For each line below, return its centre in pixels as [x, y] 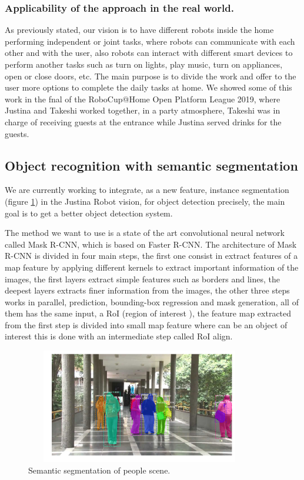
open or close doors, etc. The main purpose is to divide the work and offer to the [151, 76]
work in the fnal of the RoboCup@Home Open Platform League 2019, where [143, 99]
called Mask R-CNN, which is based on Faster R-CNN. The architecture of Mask [151, 244]
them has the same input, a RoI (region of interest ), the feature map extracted [148, 313]
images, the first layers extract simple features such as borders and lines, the [142, 279]
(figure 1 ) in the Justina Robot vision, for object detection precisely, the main [145, 201]
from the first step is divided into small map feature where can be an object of [146, 324]
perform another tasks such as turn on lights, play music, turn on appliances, [144, 64]
